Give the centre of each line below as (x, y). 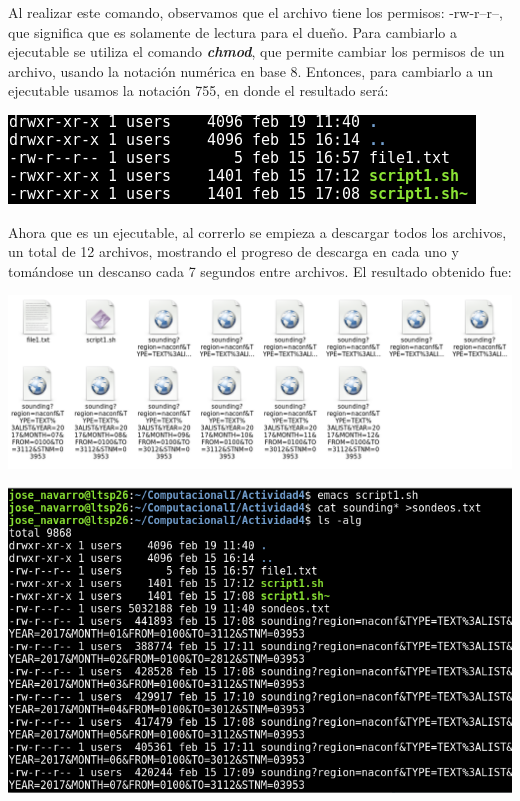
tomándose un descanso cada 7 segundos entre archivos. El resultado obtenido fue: (260, 270)
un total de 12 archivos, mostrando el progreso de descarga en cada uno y (233, 251)
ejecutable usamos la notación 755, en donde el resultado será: (198, 90)
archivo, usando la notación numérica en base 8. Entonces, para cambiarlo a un (251, 70)
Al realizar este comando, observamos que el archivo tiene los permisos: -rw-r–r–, (255, 12)
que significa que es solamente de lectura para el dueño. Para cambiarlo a (232, 31)
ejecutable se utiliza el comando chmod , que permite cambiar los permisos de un (256, 51)
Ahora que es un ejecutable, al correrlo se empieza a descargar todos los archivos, (257, 231)
